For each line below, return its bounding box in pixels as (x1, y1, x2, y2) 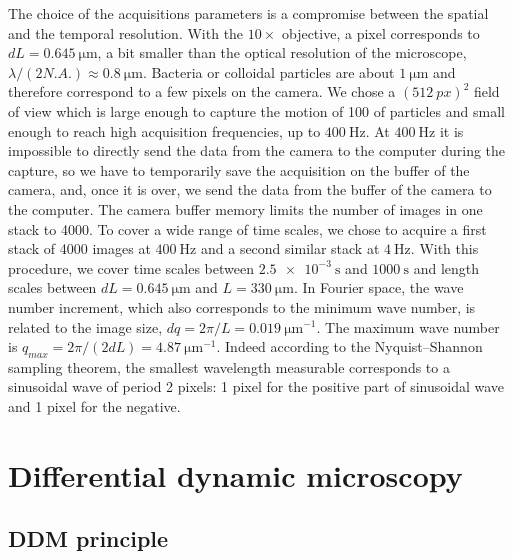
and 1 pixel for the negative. (8, 396, 181, 417)
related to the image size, (8, 316, 163, 337)
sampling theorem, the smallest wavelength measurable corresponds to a (8, 356, 450, 377)
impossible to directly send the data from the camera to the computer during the (8, 140, 506, 161)
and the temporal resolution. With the (8, 22, 244, 43)
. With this (410, 238, 479, 259)
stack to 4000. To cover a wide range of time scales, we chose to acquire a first (8, 218, 487, 239)
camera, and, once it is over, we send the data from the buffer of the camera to (8, 179, 492, 200)
